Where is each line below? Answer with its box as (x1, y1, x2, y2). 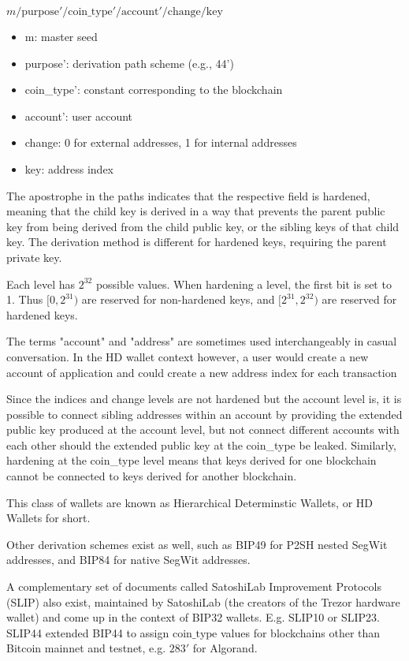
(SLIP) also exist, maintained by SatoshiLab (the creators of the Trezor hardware (6, 593, 400, 610)
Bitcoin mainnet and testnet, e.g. (6, 640, 166, 656)
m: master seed (24, 28, 98, 44)
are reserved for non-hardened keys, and (81, 291, 275, 308)
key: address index (24, 160, 113, 177)
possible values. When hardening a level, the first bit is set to (95, 275, 392, 292)
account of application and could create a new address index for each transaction (6, 364, 397, 380)
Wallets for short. (6, 510, 91, 526)
